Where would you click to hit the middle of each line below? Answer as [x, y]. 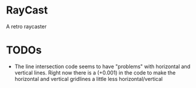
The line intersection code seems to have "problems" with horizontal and [102, 66]
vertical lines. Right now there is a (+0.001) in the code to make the [95, 72]
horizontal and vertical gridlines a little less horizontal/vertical [88, 79]
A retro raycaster [26, 26]
